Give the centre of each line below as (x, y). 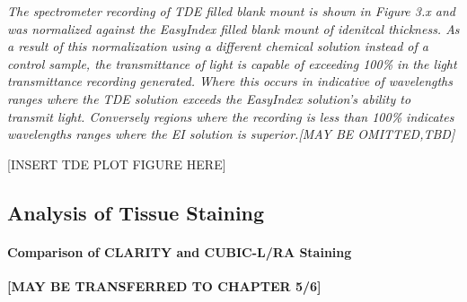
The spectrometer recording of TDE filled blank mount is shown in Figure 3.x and (231, 11)
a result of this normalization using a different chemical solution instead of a (218, 46)
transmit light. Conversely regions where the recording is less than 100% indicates (231, 116)
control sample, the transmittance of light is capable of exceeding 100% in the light (232, 63)
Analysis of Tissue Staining (136, 212)
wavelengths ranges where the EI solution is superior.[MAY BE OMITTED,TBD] (231, 134)
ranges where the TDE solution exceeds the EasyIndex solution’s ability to (209, 98)
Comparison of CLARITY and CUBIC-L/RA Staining (180, 251)
